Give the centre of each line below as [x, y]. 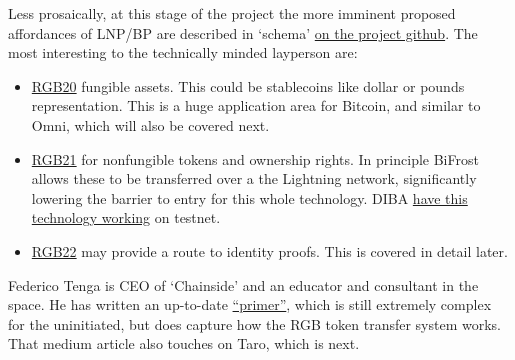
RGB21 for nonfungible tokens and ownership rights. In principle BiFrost [255, 158]
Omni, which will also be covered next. [150, 124]
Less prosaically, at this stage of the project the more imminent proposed [232, 13]
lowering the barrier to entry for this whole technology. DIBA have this [249, 197]
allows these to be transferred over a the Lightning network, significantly [254, 178]
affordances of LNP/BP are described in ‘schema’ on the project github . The [243, 32]
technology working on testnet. [126, 217]
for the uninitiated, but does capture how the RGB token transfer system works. [255, 323]
